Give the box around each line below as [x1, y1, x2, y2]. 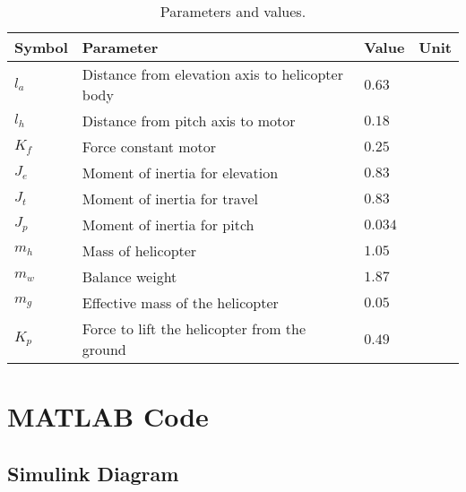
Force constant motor [82, 136, 217, 157]
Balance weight [82, 266, 177, 287]
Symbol [14, 37, 68, 57]
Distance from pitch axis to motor [82, 110, 296, 131]
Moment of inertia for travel [82, 188, 258, 209]
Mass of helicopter [82, 240, 197, 261]
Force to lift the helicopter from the [82, 318, 306, 339]
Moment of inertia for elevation [82, 162, 279, 183]
